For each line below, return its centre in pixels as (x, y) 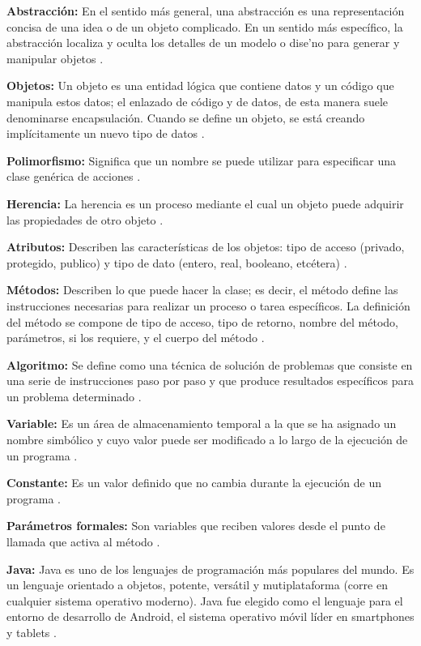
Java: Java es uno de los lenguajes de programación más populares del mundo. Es (210, 569)
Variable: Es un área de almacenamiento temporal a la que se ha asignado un (202, 424)
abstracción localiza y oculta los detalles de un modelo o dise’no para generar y (203, 43)
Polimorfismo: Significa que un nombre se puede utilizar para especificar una (202, 160)
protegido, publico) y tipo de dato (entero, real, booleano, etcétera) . (177, 262)
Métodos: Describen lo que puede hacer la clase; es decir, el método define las (202, 290)
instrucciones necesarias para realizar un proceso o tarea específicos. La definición (208, 305)
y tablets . (32, 632)
